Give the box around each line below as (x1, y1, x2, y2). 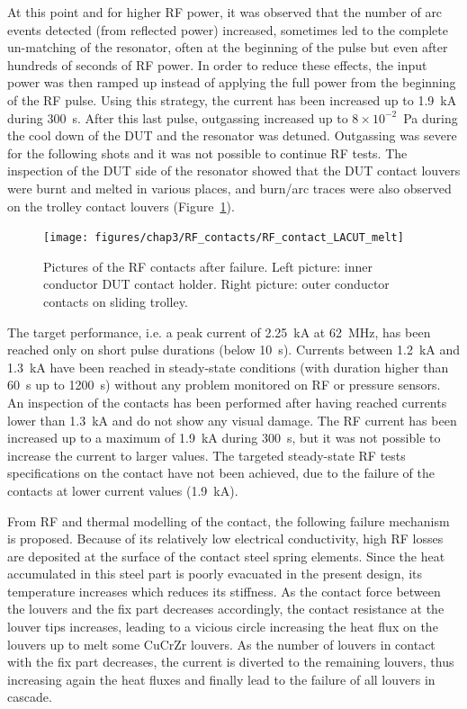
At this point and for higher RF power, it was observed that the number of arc (7, 3, 443, 21)
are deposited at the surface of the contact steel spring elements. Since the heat (7, 546, 445, 565)
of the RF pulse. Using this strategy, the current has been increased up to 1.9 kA (7, 90, 457, 109)
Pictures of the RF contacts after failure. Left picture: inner (43, 256, 373, 275)
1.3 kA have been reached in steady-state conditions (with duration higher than (7, 357, 449, 376)
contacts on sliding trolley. (43, 292, 188, 310)
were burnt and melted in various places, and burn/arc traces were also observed (7, 178, 452, 197)
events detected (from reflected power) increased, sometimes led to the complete (7, 20, 448, 39)
